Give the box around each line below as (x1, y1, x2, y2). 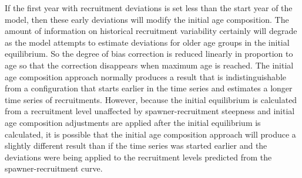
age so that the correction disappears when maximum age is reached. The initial (5, 59, 294, 71)
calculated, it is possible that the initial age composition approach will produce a (5, 128, 296, 140)
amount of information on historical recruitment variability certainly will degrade (5, 25, 297, 37)
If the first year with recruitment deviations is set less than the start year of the (5, 2, 293, 13)
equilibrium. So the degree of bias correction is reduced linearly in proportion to (5, 47, 293, 60)
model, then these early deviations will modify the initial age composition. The (5, 13, 289, 25)
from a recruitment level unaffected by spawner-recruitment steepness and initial (5, 105, 295, 117)
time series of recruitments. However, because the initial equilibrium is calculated (5, 93, 297, 105)
